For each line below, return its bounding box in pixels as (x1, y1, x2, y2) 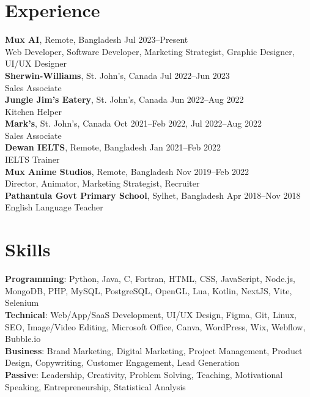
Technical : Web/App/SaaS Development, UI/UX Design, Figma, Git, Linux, (5, 308, 297, 321)
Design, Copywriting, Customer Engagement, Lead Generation (5, 356, 240, 369)
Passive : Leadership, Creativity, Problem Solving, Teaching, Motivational (5, 368, 283, 380)
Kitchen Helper (5, 105, 62, 117)
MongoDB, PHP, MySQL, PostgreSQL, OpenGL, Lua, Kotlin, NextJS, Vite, (5, 284, 292, 297)
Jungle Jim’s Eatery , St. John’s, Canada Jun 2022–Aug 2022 (5, 93, 244, 106)
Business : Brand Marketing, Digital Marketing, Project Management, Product (5, 344, 303, 357)
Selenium (5, 296, 39, 309)
